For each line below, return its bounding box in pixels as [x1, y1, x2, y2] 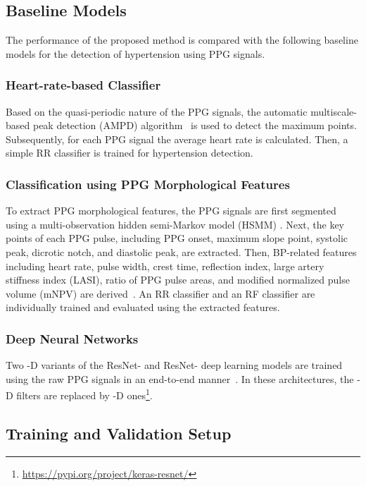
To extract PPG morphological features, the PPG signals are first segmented [6, 203, 336, 218]
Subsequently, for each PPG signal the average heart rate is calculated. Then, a [6, 131, 348, 146]
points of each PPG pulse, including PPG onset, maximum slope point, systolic [6, 231, 348, 245]
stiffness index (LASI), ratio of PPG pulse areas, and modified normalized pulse [6, 272, 350, 287]
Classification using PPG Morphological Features [6, 175, 290, 193]
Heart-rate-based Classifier [6, 76, 161, 94]
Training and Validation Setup [6, 423, 232, 444]
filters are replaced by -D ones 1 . [16, 386, 153, 403]
